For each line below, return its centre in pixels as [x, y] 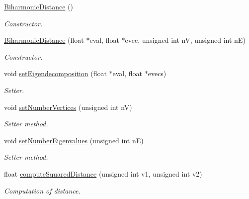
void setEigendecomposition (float [55, 73]
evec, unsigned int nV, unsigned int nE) [185, 40]
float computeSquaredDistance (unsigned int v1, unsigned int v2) [103, 173]
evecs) [157, 73]
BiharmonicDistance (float [44, 40]
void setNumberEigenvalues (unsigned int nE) [74, 140]
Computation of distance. [42, 190]
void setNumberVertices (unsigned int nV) [68, 107]
